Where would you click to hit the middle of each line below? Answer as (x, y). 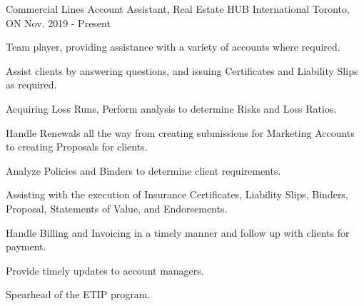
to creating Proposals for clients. (77, 147)
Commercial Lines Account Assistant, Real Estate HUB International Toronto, (178, 9)
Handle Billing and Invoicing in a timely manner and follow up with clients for (178, 232)
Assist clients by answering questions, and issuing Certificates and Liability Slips (182, 70)
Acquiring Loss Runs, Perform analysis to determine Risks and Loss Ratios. (171, 108)
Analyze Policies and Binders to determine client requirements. (143, 170)
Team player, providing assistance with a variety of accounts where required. (173, 47)
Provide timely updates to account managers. (105, 270)
